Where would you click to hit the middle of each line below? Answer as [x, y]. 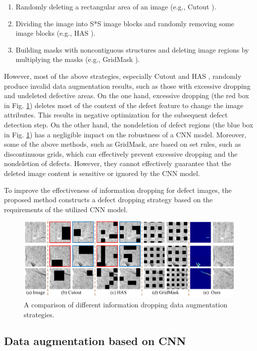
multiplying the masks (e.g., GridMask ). [78, 59]
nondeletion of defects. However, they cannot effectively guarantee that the [118, 163]
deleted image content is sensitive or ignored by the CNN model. [102, 173]
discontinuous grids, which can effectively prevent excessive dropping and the [121, 153]
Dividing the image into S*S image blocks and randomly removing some [125, 23]
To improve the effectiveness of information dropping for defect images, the [118, 190]
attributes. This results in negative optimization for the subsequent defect [116, 115]
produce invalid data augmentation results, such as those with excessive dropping [127, 86]
